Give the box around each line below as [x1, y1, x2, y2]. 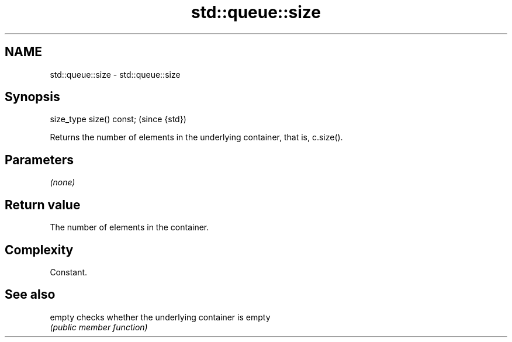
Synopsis [5, 89, 60, 105]
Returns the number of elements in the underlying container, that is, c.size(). [50, 132, 343, 143]
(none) [50, 177, 75, 188]
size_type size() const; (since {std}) [50, 114, 186, 125]
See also [5, 287, 56, 302]
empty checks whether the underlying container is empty [50, 312, 271, 322]
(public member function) [50, 322, 148, 332]
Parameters [5, 152, 74, 167]
